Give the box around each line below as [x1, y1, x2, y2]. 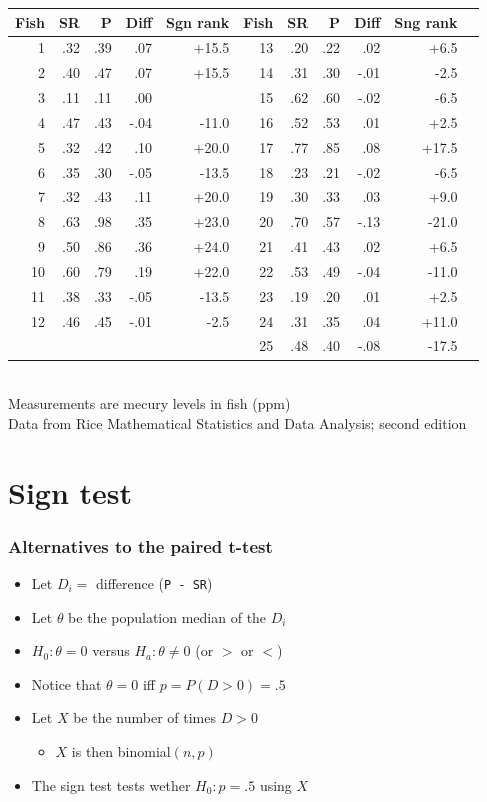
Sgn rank [166, 11, 230, 32]
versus [92, 640, 130, 661]
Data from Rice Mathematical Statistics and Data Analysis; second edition [8, 412, 467, 433]
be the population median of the [68, 606, 267, 627]
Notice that [31, 673, 102, 694]
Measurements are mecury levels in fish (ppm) [8, 393, 291, 414]
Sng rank [394, 11, 458, 32]
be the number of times [73, 707, 216, 728]
